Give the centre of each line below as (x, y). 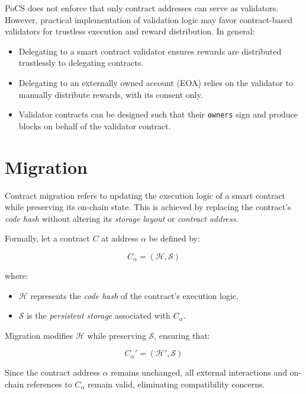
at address (120, 238)
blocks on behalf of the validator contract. (95, 125)
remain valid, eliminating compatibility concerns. (176, 384)
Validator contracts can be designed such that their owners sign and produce (158, 114)
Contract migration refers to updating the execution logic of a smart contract (145, 195)
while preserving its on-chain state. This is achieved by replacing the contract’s (148, 207)
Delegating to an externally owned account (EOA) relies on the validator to (156, 82)
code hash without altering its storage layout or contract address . (122, 218)
